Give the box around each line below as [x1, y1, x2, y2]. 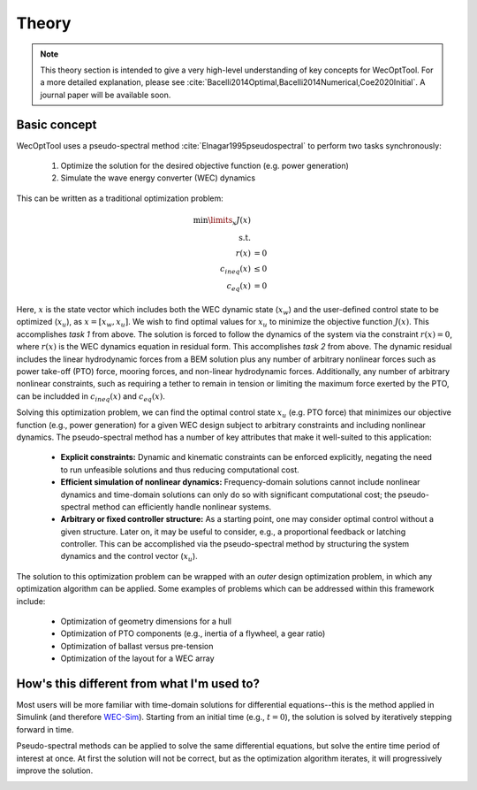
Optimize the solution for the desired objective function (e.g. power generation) [60, 160, 349, 172]
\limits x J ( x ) [208, 215, 252, 227]
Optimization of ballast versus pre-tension [60, 640, 214, 651]
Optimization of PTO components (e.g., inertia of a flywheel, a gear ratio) [60, 628, 326, 639]
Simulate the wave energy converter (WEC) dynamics [60, 173, 256, 183]
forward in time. [16, 724, 74, 734]
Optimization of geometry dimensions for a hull [60, 616, 231, 627]
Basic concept [16, 117, 97, 132]
